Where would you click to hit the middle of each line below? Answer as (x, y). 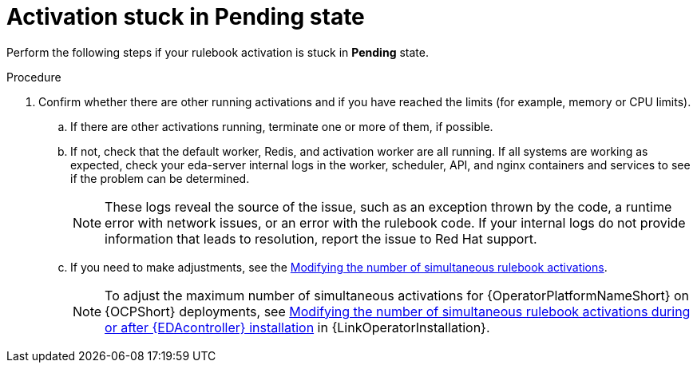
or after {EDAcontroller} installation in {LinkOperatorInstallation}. (297, 327)
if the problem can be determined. (160, 178)
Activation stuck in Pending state (186, 17)
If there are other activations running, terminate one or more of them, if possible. (282, 126)
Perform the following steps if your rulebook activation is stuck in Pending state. (218, 52)
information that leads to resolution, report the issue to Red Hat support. (321, 238)
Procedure (34, 77)
